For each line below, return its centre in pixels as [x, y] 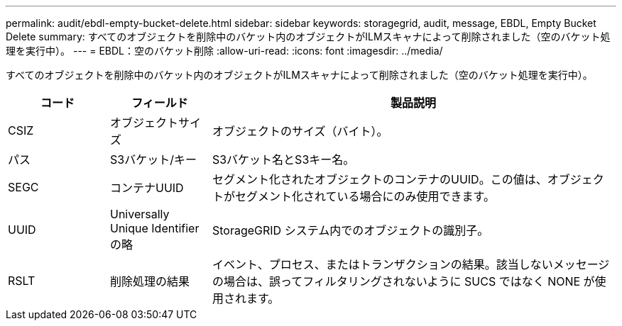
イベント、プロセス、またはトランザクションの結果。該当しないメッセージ [411, 264]
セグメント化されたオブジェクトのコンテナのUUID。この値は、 [380, 179]
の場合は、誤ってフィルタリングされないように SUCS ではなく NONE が [403, 281]
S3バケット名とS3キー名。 [283, 159]
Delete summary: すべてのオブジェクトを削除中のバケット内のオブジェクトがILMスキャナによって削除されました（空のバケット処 [308, 36]
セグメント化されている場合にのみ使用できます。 [365, 196]
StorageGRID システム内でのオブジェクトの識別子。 [350, 230]
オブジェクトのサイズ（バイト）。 [300, 131]
